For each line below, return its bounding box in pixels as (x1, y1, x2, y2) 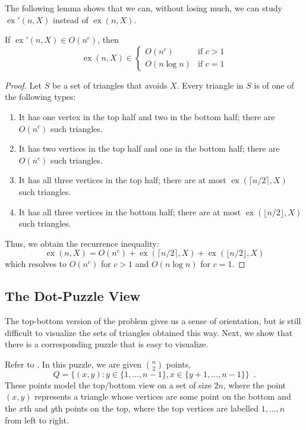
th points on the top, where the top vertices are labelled (55, 402, 258, 415)
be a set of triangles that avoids (52, 79, 168, 91)
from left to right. (5, 413, 69, 426)
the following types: (5, 90, 76, 103)
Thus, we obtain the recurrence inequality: (5, 237, 159, 249)
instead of (53, 13, 89, 26)
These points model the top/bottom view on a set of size (5, 378, 212, 391)
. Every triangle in (176, 79, 244, 91)
